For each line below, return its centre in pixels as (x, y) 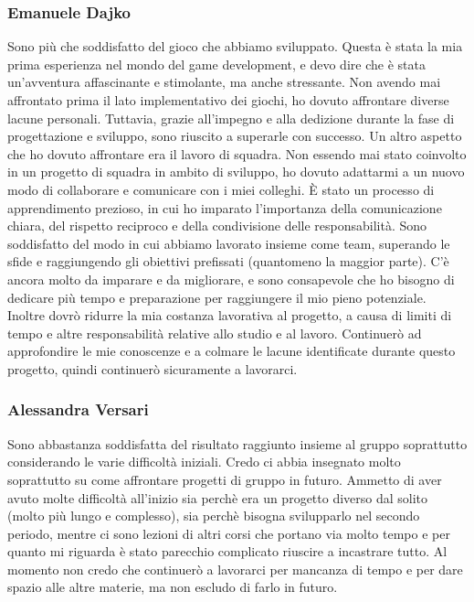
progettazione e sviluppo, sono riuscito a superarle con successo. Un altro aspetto (235, 136)
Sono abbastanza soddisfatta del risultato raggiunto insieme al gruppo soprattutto (237, 443)
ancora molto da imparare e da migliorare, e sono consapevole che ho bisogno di (231, 279)
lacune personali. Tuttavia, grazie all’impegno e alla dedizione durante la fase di (231, 118)
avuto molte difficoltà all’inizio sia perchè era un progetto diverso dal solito (218, 497)
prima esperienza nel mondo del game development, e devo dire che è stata (216, 64)
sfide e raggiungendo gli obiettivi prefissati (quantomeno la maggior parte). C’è (228, 261)
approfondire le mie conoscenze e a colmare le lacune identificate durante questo (232, 351)
